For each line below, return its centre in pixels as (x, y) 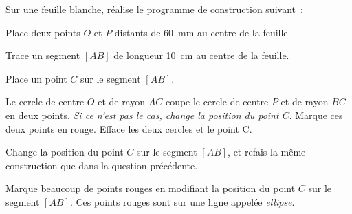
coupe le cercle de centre (217, 101)
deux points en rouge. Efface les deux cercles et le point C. (129, 128)
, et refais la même (267, 152)
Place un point (36, 78)
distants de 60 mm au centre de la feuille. (202, 32)
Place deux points (43, 32)
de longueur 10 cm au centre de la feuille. (201, 55)
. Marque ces (316, 115)
